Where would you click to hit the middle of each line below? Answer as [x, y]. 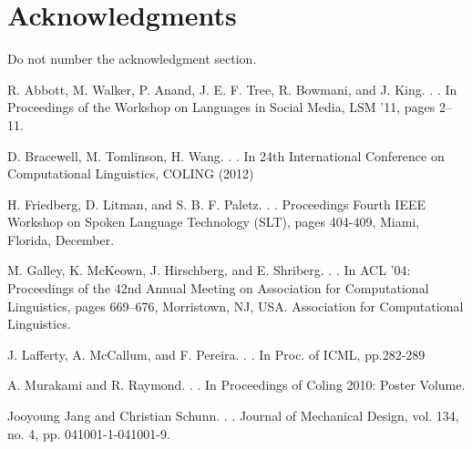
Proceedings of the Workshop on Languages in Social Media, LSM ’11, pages [221, 107]
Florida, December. [61, 239]
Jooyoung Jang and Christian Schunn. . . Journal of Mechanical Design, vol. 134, [233, 416]
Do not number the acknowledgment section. [132, 59]
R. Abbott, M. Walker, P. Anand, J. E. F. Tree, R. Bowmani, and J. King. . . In [232, 89]
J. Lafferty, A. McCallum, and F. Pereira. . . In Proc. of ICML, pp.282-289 [216, 354]
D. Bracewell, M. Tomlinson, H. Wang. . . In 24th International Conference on [226, 155]
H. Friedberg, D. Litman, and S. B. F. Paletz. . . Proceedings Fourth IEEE [216, 204]
